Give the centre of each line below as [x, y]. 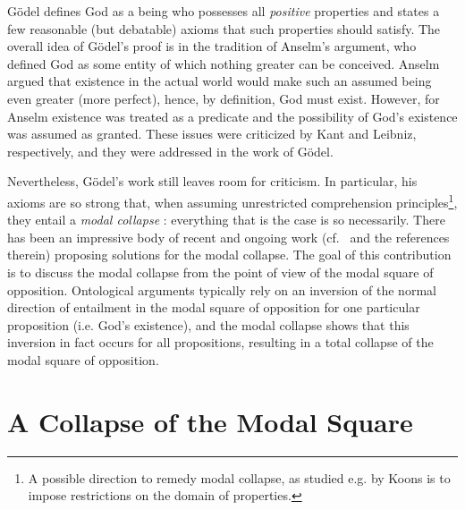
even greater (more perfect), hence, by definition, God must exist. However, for [224, 98]
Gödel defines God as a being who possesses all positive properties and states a [224, 11]
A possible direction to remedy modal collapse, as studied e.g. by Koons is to [239, 477]
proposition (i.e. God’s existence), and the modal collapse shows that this [208, 324]
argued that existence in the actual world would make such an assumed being [220, 81]
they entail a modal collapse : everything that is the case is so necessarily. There [226, 220]
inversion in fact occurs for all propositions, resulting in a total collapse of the [220, 342]
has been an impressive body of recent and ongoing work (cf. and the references [228, 237]
